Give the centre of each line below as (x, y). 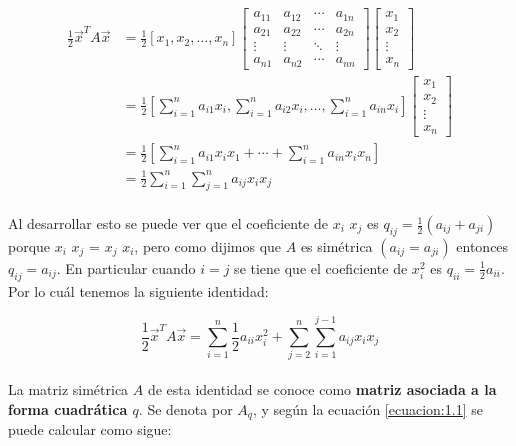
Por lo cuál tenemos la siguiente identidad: (138, 290)
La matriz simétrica (68, 388)
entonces (482, 245)
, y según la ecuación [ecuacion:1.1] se (367, 408)
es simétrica (336, 245)
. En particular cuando (126, 267)
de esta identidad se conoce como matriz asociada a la (322, 388)
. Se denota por (185, 408)
